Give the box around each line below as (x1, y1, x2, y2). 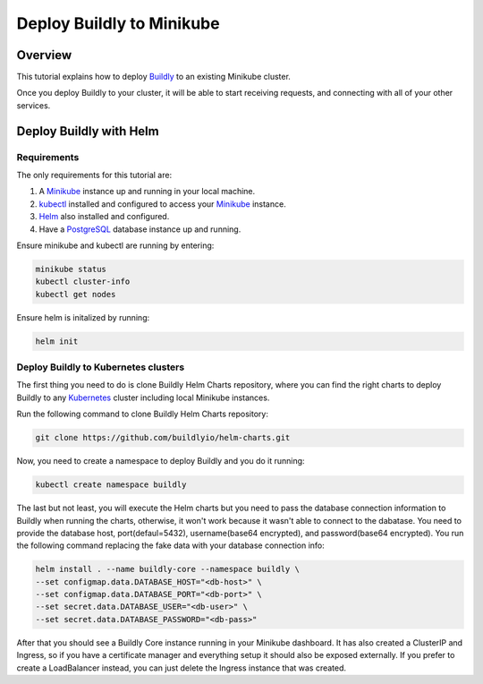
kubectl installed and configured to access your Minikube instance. (38, 198, 286, 209)
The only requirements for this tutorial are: (16, 170, 173, 180)
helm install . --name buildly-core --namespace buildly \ (35, 564, 300, 575)
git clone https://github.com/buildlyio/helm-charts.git (35, 432, 291, 443)
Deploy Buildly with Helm (16, 124, 160, 139)
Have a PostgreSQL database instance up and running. (38, 224, 241, 235)
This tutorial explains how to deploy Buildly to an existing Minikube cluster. (16, 72, 291, 82)
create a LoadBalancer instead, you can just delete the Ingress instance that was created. (16, 663, 347, 673)
